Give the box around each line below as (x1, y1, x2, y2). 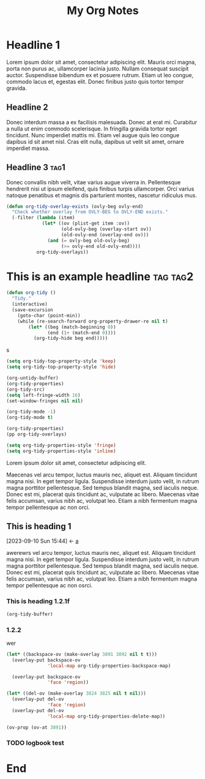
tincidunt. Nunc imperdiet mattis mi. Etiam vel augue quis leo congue (6, 131, 179, 138)
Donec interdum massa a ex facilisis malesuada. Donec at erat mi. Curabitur (6, 118, 198, 126)
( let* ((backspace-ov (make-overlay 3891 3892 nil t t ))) (6, 651, 157, 657)
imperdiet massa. (6, 145, 50, 152)
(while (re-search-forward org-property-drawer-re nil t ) (17, 318, 168, 325)
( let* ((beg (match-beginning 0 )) (28, 324, 116, 330)
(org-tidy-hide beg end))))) (33, 335, 108, 342)
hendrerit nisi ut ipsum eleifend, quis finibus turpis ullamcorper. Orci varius (6, 185, 195, 192)
